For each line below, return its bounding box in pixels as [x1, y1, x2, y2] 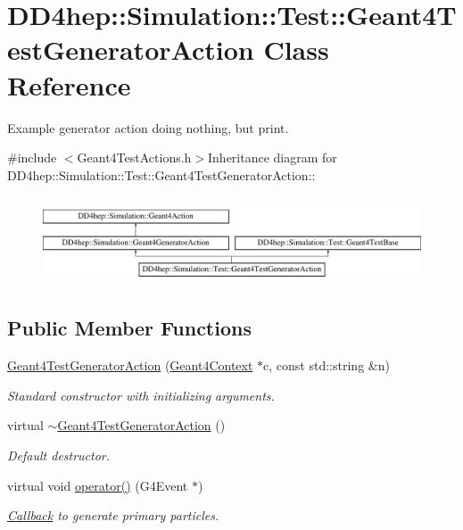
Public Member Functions [7, 314, 252, 342]
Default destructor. [7, 446, 111, 465]
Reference [7, 66, 131, 103]
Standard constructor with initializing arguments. [7, 385, 275, 404]
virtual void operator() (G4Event [7, 476, 188, 494]
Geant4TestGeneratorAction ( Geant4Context [7, 356, 253, 375]
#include [7, 148, 57, 167]
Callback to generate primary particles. [7, 506, 219, 525]
